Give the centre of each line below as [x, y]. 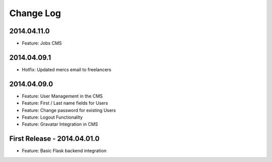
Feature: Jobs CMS [42, 43]
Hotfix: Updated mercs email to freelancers [67, 69]
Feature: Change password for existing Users [69, 110]
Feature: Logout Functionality [52, 117]
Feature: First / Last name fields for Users [65, 103]
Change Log [35, 13]
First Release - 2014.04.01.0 [54, 139]
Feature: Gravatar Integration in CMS [60, 124]
